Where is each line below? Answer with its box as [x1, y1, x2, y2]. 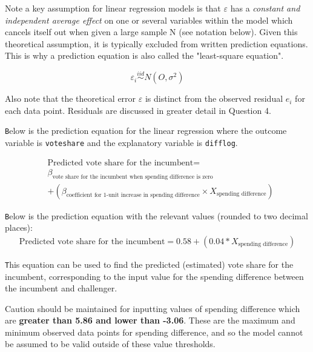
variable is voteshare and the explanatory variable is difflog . [5, 136, 238, 149]
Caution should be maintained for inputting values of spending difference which [5, 302, 300, 314]
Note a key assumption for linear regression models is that [5, 2, 221, 14]
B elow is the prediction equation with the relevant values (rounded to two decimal [5, 209, 308, 222]
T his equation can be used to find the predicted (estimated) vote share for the [5, 257, 294, 270]
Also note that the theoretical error [5, 92, 136, 105]
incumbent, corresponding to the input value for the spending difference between [5, 270, 304, 282]
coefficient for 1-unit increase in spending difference [66, 192, 200, 199]
